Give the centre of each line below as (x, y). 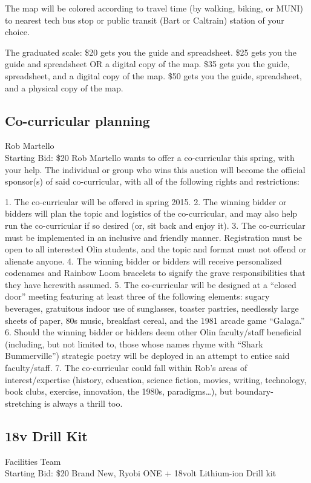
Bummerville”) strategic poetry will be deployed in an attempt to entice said (147, 356)
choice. (17, 32)
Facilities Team (33, 461)
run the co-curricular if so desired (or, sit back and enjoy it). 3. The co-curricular (155, 225)
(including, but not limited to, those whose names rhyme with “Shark (134, 343)
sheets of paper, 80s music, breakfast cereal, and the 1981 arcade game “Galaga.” (155, 320)
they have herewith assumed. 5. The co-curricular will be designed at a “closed (151, 284)
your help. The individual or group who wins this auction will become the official (155, 169)
